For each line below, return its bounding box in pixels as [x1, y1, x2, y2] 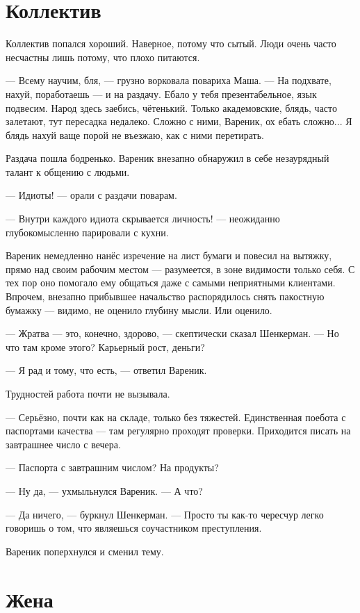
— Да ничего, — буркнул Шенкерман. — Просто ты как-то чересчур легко [6, 507, 324, 521]
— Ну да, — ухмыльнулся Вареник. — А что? [6, 483, 203, 498]
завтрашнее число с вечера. [6, 436, 121, 451]
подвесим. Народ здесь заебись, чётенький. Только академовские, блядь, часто [6, 100, 338, 115]
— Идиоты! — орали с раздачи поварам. [6, 188, 177, 202]
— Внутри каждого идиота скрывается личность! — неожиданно [6, 211, 280, 226]
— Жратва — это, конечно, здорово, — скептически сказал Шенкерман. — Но [6, 326, 339, 341]
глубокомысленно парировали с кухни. [6, 224, 169, 239]
